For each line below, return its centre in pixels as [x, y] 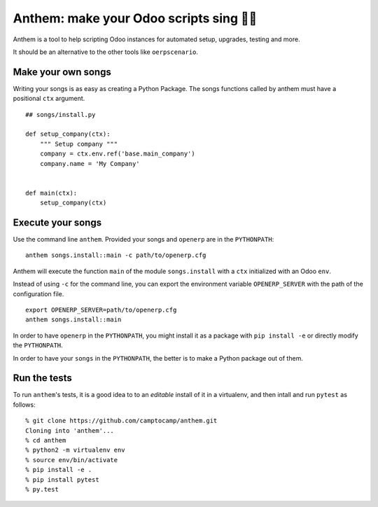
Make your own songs [62, 72]
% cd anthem [46, 440]
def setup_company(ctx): [68, 134]
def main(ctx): [51, 193]
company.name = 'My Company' [90, 164]
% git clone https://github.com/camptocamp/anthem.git [121, 421]
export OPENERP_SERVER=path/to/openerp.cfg [101, 310]
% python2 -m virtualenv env [75, 450]
